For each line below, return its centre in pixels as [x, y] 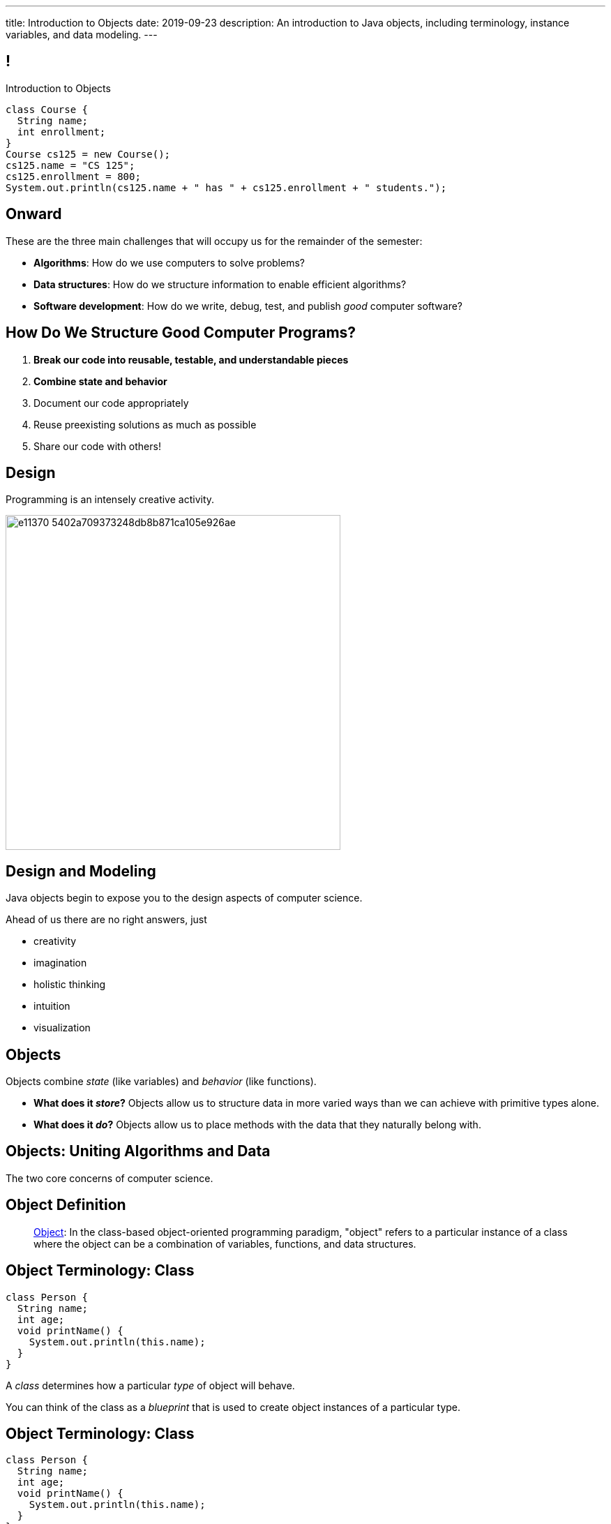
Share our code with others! [97, 446]
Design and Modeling [81, 871]
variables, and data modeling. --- [82, 35]
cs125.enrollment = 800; [73, 176]
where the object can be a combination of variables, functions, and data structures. [225, 1243]
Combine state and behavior [100, 381]
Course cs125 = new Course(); [88, 154]
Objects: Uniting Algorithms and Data [138, 1151]
